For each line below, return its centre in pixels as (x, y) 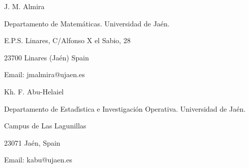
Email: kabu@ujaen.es (38, 160)
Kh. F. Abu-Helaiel (34, 91)
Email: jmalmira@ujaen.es (44, 74)
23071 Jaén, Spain (32, 142)
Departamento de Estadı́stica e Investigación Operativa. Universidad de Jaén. (125, 108)
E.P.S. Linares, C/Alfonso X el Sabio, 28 (67, 40)
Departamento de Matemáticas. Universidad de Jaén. (87, 23)
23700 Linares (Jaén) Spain (46, 57)
